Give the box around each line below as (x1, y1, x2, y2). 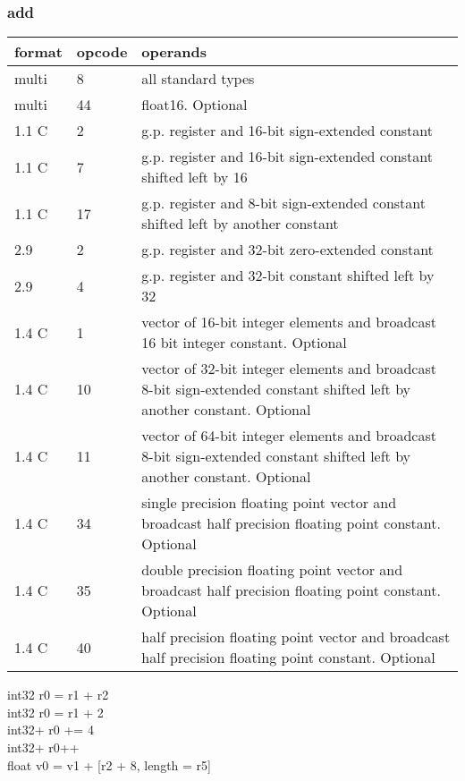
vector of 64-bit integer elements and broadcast (141, 425, 436, 446)
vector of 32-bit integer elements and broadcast (141, 358, 436, 379)
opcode (76, 41, 128, 63)
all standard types (141, 68, 255, 89)
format (14, 41, 63, 63)
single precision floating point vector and (141, 492, 397, 514)
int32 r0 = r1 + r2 (7, 685, 109, 704)
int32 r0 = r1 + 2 (7, 702, 104, 721)
